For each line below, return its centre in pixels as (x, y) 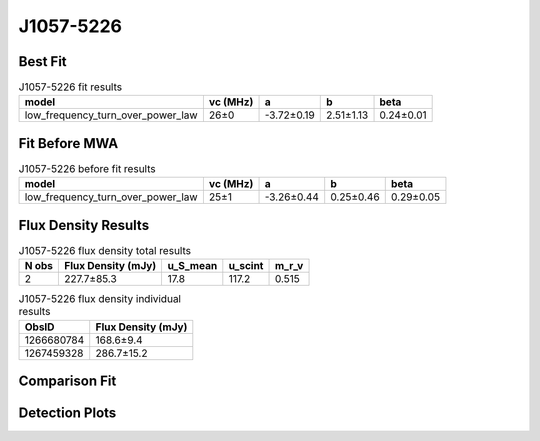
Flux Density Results (84, 225)
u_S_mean (192, 266)
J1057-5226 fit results (70, 87)
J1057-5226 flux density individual (100, 299)
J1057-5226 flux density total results (105, 251)
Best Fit (42, 61)
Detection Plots (67, 413)
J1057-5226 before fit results (87, 169)
